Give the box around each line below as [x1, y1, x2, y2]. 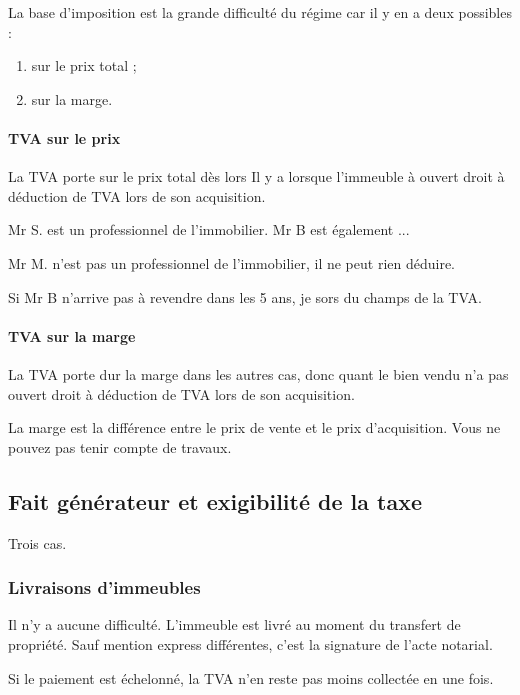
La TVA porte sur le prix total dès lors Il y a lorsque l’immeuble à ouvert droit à [8, 166, 505, 187]
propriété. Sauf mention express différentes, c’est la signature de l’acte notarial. [8, 633, 493, 654]
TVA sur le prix [8, 127, 121, 148]
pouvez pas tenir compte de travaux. [8, 436, 232, 457]
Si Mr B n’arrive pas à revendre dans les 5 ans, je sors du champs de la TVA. [8, 286, 482, 307]
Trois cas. [8, 532, 67, 553]
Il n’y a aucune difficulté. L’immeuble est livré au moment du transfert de [8, 614, 461, 635]
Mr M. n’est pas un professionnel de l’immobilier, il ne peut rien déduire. [8, 252, 455, 273]
